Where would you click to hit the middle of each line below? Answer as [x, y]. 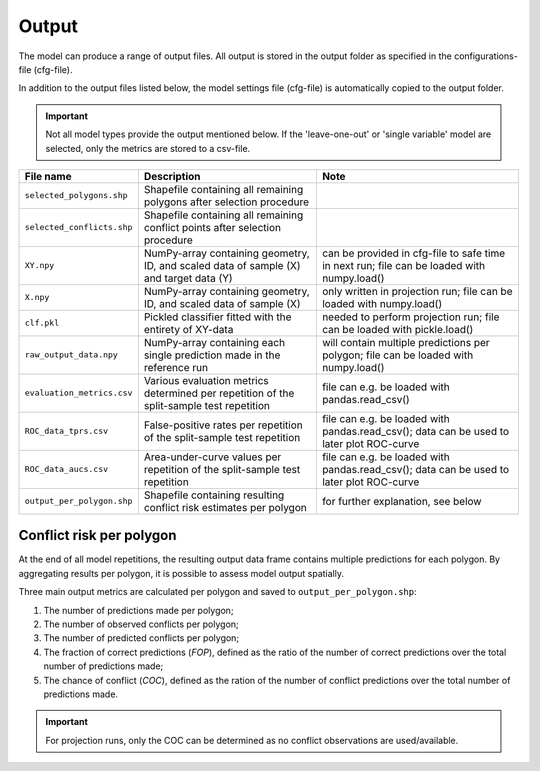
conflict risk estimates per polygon [225, 507]
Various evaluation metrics [206, 380]
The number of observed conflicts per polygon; [141, 624]
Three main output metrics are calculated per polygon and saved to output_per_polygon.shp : [217, 592]
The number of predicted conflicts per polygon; [141, 638]
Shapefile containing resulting [214, 495]
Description [172, 176]
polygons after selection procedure [226, 202]
